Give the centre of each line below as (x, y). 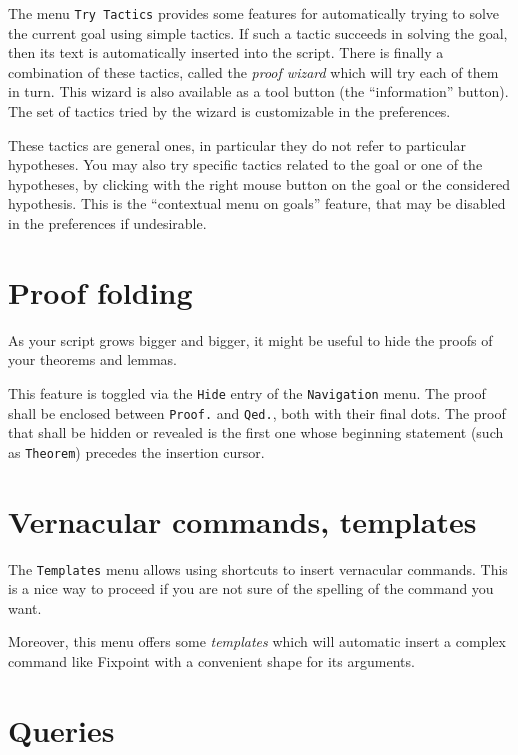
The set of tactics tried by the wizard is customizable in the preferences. (229, 111)
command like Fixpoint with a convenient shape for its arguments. (211, 661)
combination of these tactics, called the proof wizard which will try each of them (253, 71)
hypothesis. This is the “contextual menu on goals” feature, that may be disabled (257, 203)
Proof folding (100, 291)
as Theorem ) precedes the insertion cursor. (136, 451)
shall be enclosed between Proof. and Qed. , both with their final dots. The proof (257, 412)
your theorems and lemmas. (92, 359)
